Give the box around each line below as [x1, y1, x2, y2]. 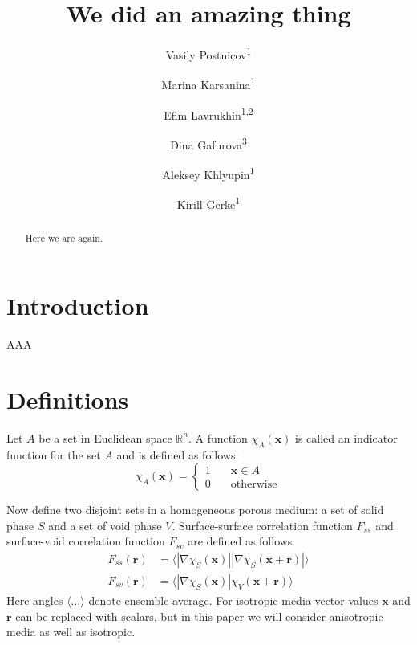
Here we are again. [25, 231, 103, 245]
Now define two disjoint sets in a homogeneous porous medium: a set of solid [6, 501, 384, 518]
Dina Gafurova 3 [170, 133, 247, 153]
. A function [188, 429, 248, 446]
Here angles [6, 591, 63, 608]
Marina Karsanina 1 [161, 74, 256, 93]
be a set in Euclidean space [38, 429, 172, 446]
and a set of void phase [48, 516, 162, 533]
